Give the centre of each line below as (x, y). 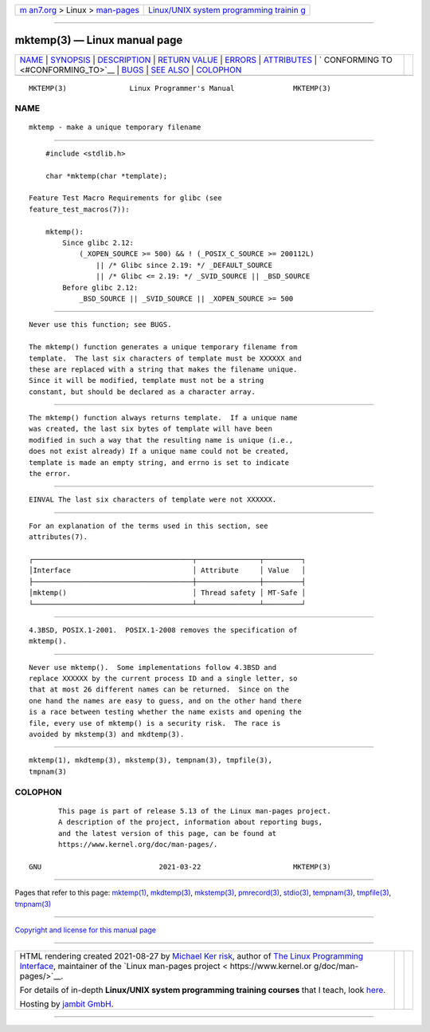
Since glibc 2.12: (98, 242)
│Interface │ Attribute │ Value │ (168, 571)
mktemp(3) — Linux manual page (99, 40)
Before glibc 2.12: (100, 288)
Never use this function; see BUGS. (100, 325)
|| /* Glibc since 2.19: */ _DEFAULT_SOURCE (184, 265)
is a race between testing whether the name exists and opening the (165, 712)
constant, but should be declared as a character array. (143, 392)
